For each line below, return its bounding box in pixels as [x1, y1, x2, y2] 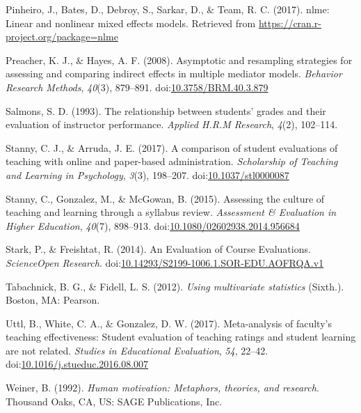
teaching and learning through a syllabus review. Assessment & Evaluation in [6, 205, 337, 219]
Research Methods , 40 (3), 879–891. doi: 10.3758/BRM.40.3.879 [6, 79, 268, 94]
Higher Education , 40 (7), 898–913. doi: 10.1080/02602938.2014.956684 [6, 218, 300, 233]
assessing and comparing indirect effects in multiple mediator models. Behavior [6, 66, 342, 81]
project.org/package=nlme [6, 29, 118, 44]
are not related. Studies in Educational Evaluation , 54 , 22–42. [6, 343, 268, 357]
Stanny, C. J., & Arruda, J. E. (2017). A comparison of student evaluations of [6, 140, 338, 155]
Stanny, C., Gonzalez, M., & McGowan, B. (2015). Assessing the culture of [6, 191, 325, 205]
